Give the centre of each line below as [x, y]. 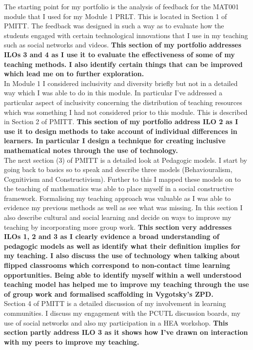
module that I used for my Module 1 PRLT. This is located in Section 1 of [116, 16]
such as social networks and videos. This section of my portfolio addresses [123, 45]
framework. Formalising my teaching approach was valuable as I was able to [117, 198]
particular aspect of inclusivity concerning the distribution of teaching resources [123, 102]
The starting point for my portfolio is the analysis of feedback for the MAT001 [121, 6]
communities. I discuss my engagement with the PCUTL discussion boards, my [122, 313]
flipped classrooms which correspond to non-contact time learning [117, 265]
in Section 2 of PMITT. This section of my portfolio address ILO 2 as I [121, 121]
